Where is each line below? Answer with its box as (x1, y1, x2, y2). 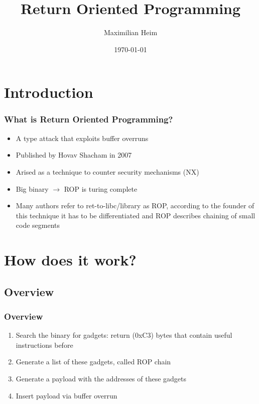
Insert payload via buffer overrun (16, 390, 117, 400)
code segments (16, 220, 60, 230)
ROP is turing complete (64, 183, 138, 194)
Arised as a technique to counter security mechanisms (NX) (16, 166, 199, 177)
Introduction (4, 82, 93, 102)
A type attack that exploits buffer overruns (16, 132, 149, 143)
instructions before (16, 339, 73, 350)
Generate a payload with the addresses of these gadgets (16, 373, 187, 384)
